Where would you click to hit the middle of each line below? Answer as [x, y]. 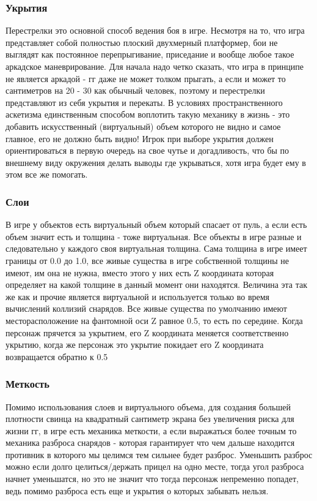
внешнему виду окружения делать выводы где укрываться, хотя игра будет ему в [156, 162]
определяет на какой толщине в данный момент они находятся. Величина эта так [157, 284]
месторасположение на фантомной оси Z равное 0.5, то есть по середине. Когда [154, 320]
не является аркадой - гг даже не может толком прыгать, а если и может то [146, 78]
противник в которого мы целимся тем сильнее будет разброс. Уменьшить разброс [159, 454]
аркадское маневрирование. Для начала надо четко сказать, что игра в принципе [155, 66]
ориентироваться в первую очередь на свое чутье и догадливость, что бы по [148, 150]
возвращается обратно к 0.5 [57, 356]
